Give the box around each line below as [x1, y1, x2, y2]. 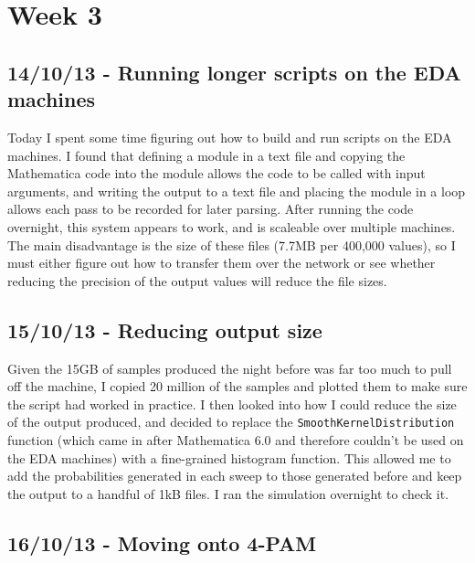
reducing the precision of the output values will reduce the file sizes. [7, 271, 387, 290]
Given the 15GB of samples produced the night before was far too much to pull [7, 358, 452, 377]
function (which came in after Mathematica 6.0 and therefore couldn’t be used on [7, 430, 464, 449]
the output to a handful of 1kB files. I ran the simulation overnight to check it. [7, 483, 449, 503]
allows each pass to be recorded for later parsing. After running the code [7, 199, 414, 218]
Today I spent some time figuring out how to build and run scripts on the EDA [7, 127, 452, 146]
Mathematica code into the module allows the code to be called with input [7, 164, 426, 183]
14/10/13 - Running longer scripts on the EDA [7, 58, 461, 86]
